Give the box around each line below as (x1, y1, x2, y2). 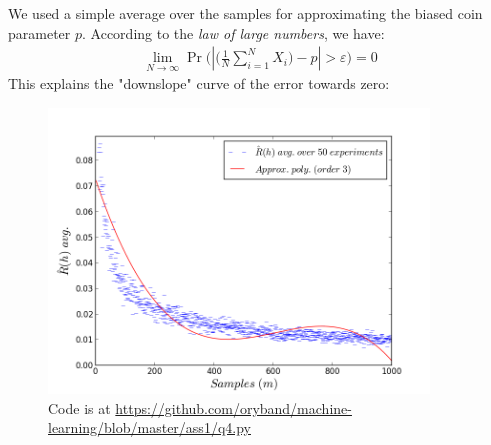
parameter (8, 22, 71, 43)
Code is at (48, 397, 111, 418)
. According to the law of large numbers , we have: (82, 22, 385, 43)
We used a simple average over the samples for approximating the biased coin (8, 3, 483, 23)
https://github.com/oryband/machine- (115, 397, 352, 418)
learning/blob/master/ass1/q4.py (48, 417, 251, 438)
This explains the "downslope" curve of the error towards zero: (8, 73, 390, 94)
